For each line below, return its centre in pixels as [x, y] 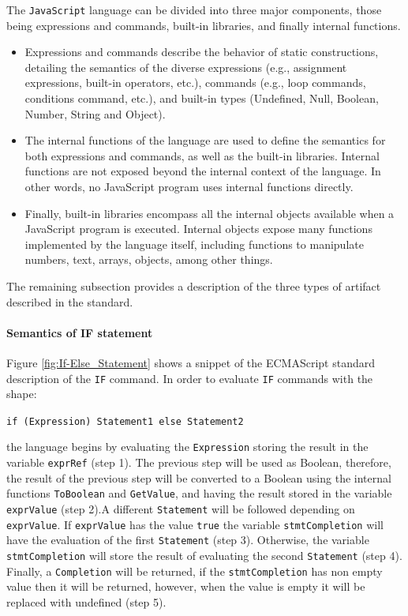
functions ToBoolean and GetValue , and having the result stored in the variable [199, 493]
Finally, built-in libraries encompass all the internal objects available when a [210, 213]
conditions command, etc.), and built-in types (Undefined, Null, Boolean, [202, 98]
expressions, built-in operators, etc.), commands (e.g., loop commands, [195, 83]
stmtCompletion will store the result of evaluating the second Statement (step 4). [204, 555]
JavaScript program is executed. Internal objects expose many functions [198, 229]
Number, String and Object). [95, 113]
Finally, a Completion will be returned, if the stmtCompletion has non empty [195, 571]
